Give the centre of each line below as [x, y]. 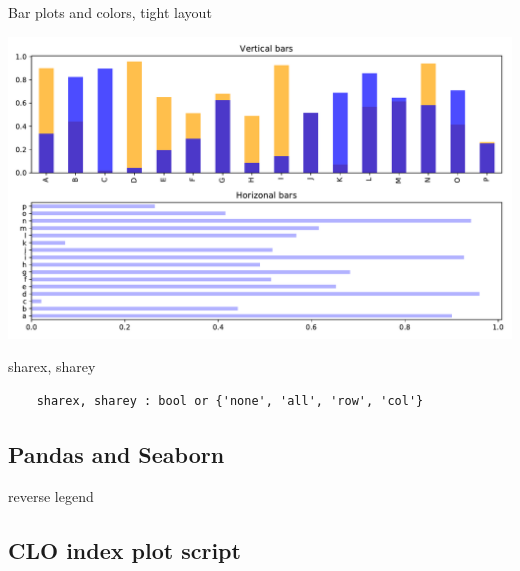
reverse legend [51, 495]
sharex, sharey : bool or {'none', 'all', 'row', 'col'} [230, 400]
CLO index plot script [124, 549]
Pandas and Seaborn [116, 453]
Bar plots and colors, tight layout [110, 12]
